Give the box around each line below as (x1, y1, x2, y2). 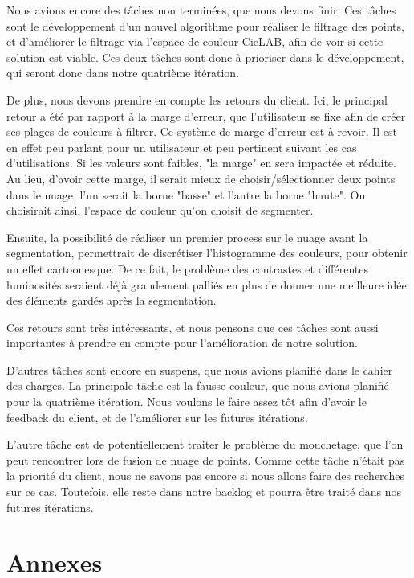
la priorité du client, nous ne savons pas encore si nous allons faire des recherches (6, 467, 404, 484)
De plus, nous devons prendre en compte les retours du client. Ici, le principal (6, 91, 388, 108)
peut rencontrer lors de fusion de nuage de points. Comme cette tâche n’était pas (6, 451, 405, 468)
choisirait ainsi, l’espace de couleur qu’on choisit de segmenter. (6, 202, 314, 219)
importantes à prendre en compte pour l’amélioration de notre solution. (6, 334, 358, 351)
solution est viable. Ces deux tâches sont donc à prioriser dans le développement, (6, 48, 404, 65)
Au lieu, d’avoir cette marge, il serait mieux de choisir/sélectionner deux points (6, 170, 396, 187)
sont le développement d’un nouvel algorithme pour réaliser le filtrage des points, (6, 17, 404, 34)
